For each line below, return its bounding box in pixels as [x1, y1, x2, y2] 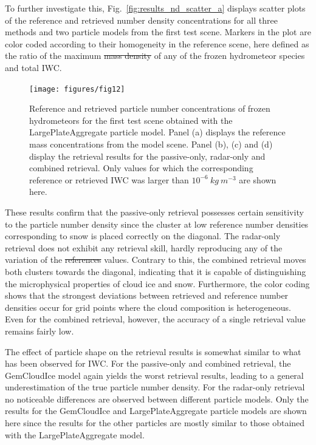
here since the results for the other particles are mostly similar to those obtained [5, 416, 305, 429]
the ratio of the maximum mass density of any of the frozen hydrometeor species [5, 49, 305, 62]
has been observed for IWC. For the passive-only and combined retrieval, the [5, 357, 291, 370]
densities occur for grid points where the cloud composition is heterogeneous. [5, 301, 291, 313]
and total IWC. [5, 61, 62, 73]
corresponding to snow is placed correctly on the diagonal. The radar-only [5, 229, 281, 242]
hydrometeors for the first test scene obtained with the [29, 114, 233, 126]
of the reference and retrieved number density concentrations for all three [5, 13, 278, 26]
